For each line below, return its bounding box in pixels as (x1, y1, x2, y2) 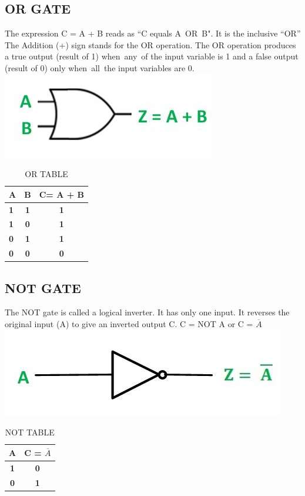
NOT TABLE (5, 426, 55, 438)
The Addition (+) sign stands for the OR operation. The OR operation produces (5, 38, 296, 51)
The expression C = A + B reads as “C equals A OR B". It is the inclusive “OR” (5, 27, 301, 39)
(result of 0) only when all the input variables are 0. (5, 61, 195, 74)
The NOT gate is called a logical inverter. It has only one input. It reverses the (5, 306, 290, 318)
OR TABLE (25, 168, 68, 180)
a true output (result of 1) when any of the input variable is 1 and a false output (5, 50, 299, 62)
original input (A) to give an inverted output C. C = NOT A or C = (5, 318, 253, 330)
